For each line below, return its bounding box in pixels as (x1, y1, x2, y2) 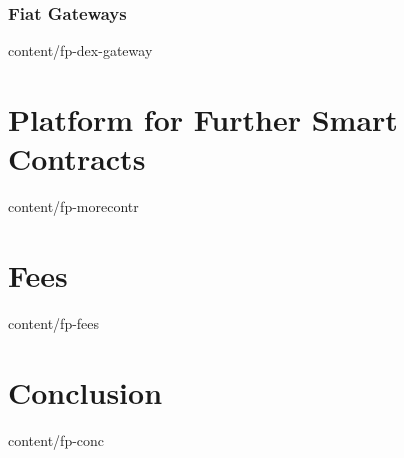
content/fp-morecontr (8, 196, 139, 217)
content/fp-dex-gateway (8, 40, 153, 61)
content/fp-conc (8, 429, 105, 450)
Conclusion (8, 371, 163, 412)
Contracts (8, 138, 146, 179)
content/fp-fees (8, 312, 100, 333)
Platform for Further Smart (8, 99, 398, 139)
